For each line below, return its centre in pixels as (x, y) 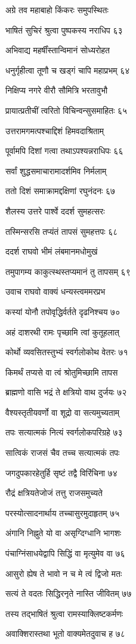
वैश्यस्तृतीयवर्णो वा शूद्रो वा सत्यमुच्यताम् (63, 412)
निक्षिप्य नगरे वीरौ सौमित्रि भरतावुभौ (57, 90)
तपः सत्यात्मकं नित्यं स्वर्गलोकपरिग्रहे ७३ (64, 432)
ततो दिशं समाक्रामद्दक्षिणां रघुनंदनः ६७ (61, 191)
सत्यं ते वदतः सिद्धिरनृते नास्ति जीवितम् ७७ (69, 593)
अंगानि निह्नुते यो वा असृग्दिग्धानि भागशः (64, 533)
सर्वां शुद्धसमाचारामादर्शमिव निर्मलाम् (56, 170)
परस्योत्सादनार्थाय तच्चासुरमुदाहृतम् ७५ (63, 513)
